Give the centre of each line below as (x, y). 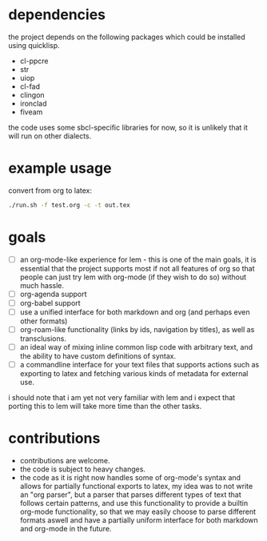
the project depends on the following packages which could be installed (127, 37)
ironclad (33, 103)
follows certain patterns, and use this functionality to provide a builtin (134, 503)
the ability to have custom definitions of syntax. (98, 356)
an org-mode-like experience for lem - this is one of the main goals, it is (138, 259)
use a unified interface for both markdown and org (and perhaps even (135, 312)
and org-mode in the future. (66, 529)
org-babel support (50, 303)
